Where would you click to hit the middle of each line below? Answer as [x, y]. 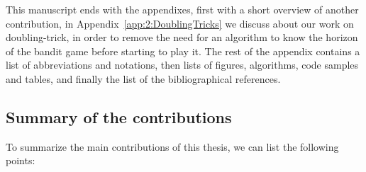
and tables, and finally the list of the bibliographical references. [143, 78]
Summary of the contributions [119, 116]
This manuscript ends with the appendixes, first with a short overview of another [182, 9]
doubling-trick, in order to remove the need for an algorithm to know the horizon [182, 37]
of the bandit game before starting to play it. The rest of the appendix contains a [183, 51]
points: [21, 160]
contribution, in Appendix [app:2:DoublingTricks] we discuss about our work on [180, 23]
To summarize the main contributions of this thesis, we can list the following [172, 146]
